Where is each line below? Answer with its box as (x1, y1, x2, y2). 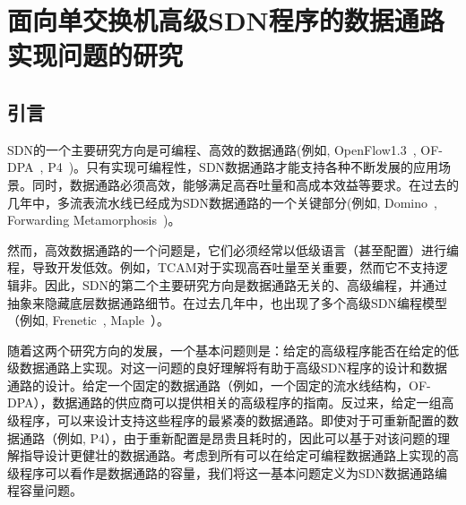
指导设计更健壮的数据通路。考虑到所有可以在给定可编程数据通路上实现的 (19, 446, 446, 465)
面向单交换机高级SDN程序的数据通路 (7, 2, 444, 39)
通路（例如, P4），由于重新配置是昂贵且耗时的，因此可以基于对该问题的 (19, 428, 438, 447)
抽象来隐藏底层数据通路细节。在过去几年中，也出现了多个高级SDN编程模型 (7, 293, 447, 312)
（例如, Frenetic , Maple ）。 (7, 311, 170, 330)
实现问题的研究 (7, 37, 184, 73)
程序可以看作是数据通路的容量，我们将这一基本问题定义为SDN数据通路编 (19, 463, 447, 482)
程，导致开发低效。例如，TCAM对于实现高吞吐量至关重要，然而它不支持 (7, 258, 436, 277)
